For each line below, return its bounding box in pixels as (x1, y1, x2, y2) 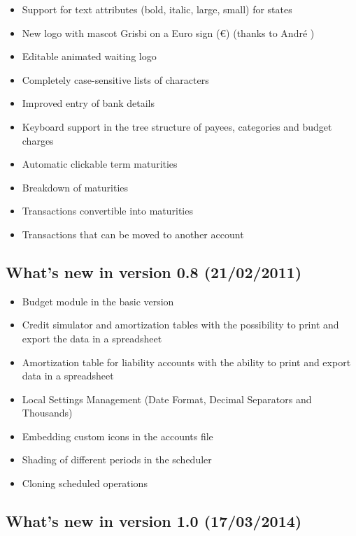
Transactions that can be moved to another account (22, 226, 244, 241)
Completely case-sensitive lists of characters (22, 72, 209, 87)
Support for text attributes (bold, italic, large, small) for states (22, 2, 292, 16)
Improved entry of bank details (22, 96, 155, 110)
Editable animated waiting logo (22, 49, 157, 64)
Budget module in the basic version (22, 294, 174, 308)
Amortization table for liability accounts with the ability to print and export (22, 354, 351, 369)
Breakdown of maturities (22, 180, 129, 194)
